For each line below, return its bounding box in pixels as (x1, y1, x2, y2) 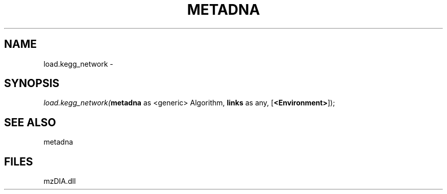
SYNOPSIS (4, 77, 60, 90)
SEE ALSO (4, 116, 56, 129)
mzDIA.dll (43, 177, 76, 186)
